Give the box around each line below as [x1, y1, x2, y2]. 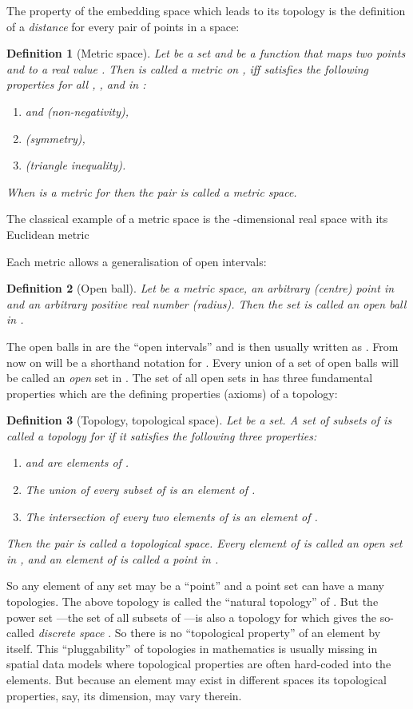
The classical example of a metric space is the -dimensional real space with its [6, 210, 388, 227]
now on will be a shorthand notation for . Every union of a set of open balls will [6, 353, 399, 370]
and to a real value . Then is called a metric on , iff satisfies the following [6, 60, 369, 77]
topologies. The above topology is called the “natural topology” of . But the [6, 593, 379, 610]
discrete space [38, 624, 105, 641]
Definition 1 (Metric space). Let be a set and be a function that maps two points [6, 45, 406, 62]
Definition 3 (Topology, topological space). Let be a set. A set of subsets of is [6, 412, 392, 428]
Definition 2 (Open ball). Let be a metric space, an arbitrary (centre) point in [6, 280, 395, 297]
